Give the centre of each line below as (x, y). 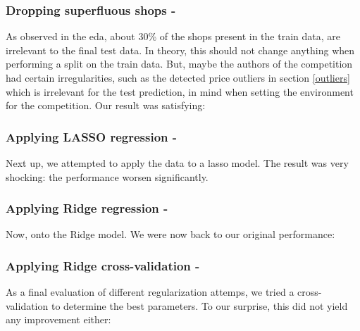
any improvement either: (58, 319)
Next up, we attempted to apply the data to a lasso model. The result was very (177, 163)
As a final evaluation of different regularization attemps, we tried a (150, 292)
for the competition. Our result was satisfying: (106, 105)
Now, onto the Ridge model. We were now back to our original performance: (170, 234)
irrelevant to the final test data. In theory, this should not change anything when (180, 50)
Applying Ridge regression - (87, 208)
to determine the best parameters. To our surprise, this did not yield (199, 305)
